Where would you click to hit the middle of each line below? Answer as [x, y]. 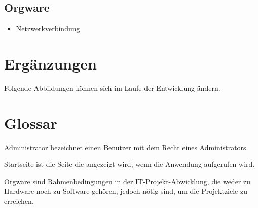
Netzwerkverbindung [48, 29]
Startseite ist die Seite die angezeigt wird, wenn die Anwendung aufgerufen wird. [130, 164]
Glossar [31, 123]
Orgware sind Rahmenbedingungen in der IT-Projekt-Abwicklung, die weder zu [127, 181]
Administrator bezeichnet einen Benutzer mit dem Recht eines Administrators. [126, 147]
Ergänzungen [50, 63]
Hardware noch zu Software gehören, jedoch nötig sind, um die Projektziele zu [126, 191]
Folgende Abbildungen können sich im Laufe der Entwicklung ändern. [112, 88]
